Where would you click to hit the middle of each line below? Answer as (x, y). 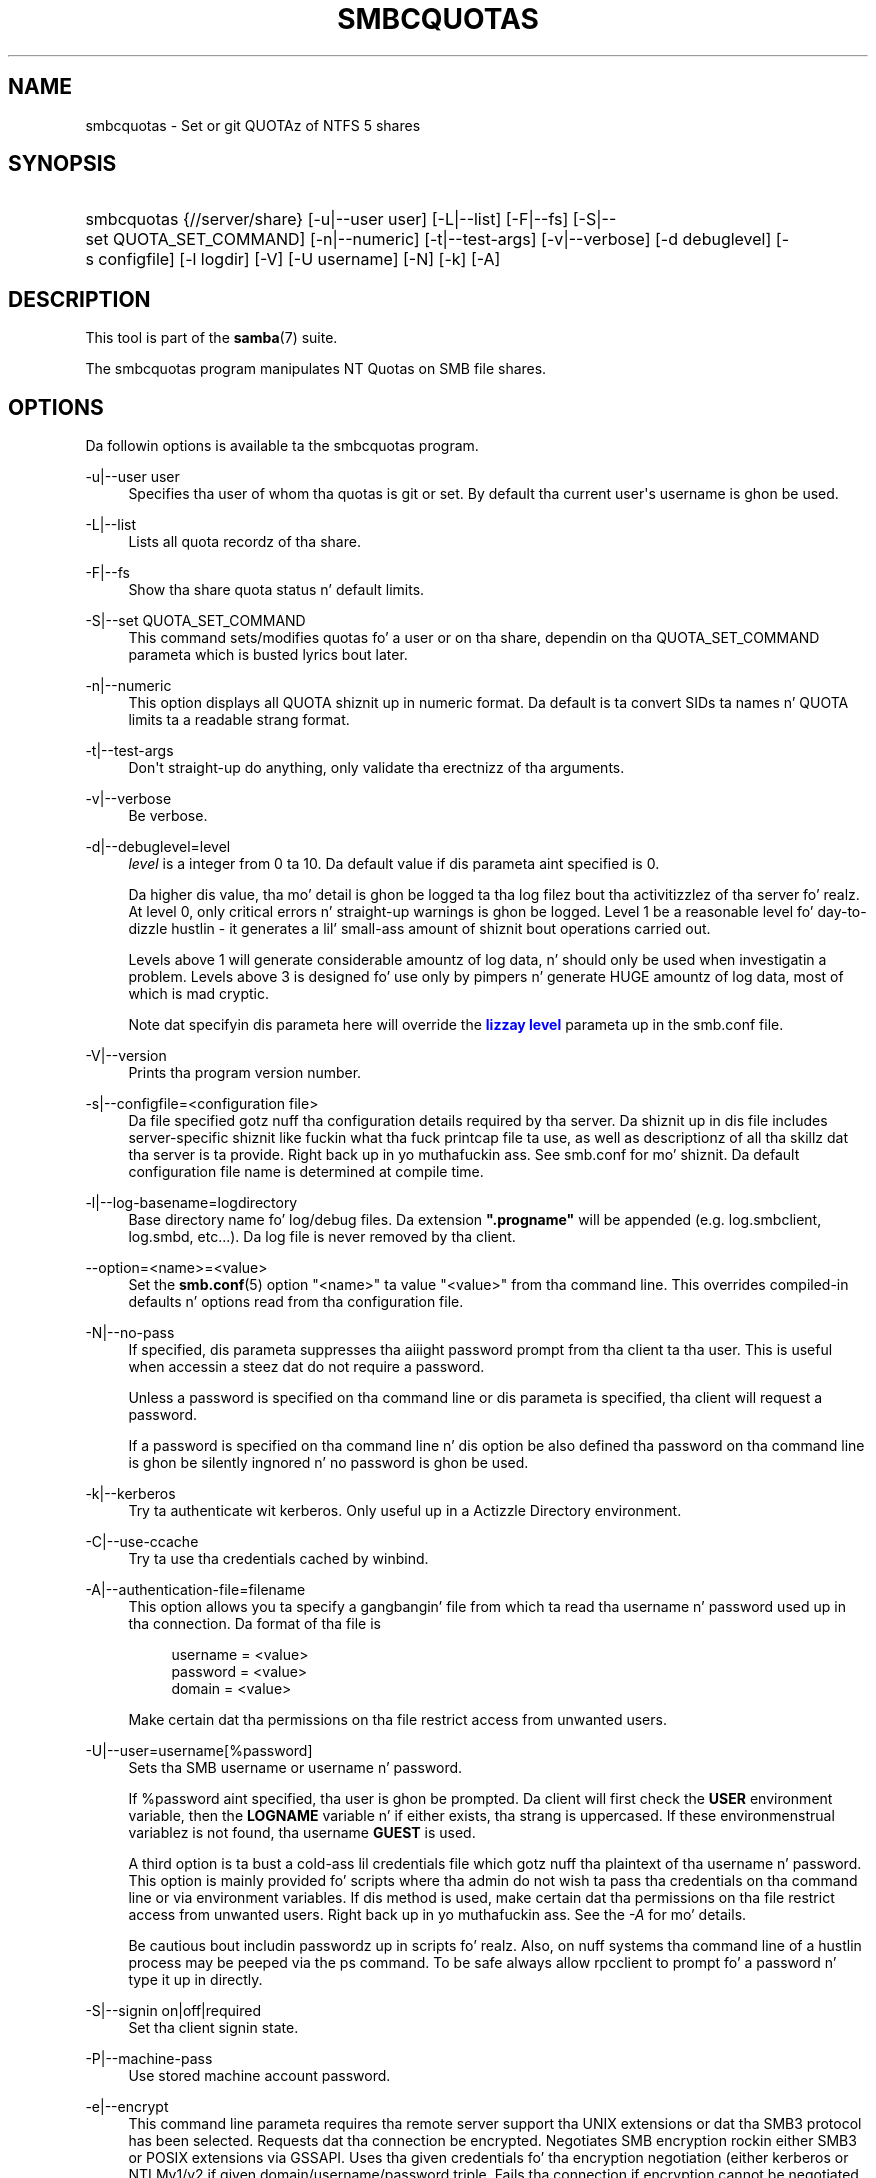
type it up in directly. (195, 1980)
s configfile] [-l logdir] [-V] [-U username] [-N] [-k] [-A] (293, 259)
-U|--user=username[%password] (199, 1751)
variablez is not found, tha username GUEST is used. (302, 1833)
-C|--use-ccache (142, 1542)
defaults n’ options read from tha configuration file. (296, 1302)
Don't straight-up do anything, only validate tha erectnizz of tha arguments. (376, 768)
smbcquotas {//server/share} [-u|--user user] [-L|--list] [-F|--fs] (327, 219)
